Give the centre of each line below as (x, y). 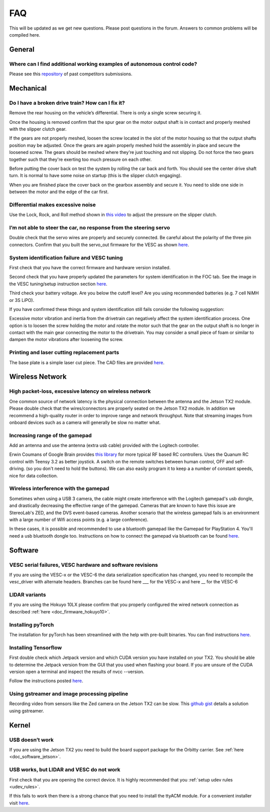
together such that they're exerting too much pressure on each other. (80, 159)
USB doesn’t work (31, 740)
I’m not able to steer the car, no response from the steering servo (89, 228)
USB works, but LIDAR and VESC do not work (65, 770)
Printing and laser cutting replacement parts (64, 353)
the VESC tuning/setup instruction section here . (58, 284)
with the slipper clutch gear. (38, 129)
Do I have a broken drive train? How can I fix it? (67, 103)
